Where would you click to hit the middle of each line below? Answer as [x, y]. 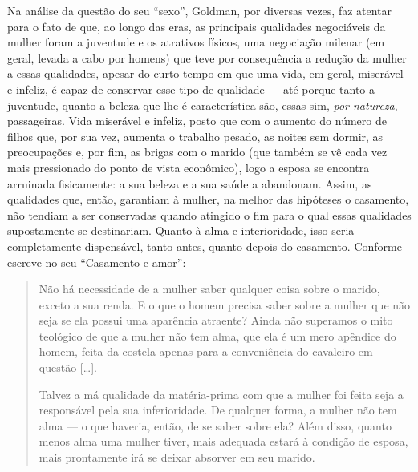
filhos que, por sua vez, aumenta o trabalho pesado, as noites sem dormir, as [195, 136]
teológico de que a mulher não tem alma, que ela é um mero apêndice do [217, 335]
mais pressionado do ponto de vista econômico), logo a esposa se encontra [189, 167]
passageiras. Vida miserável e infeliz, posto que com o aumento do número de [197, 121]
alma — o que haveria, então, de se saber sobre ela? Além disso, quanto [215, 425]
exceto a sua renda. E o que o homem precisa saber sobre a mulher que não [225, 304]
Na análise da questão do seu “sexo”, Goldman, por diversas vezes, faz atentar [200, 10]
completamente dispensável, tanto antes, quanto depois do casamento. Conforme [205, 246]
